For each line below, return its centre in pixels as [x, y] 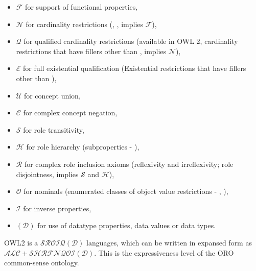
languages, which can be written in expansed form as [169, 242]
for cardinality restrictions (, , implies [85, 24]
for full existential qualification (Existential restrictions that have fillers [135, 68]
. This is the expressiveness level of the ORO [164, 252]
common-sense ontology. [42, 263]
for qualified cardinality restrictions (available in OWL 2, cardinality [131, 41]
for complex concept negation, [70, 113]
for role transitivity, [54, 129]
